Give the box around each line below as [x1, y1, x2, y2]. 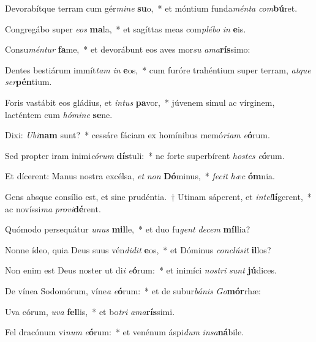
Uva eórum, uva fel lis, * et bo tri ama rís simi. [5, 305, 175, 318]
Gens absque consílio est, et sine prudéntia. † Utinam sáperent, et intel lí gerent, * [5, 190, 312, 203]
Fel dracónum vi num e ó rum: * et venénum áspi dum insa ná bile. [5, 325, 244, 338]
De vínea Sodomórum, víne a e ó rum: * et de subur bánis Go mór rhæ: [5, 284, 261, 297]
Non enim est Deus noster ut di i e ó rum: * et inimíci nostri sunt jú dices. [5, 264, 277, 277]
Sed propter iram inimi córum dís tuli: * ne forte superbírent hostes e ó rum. [5, 149, 285, 162]
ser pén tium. [5, 75, 52, 88]
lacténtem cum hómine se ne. [5, 108, 113, 121]
